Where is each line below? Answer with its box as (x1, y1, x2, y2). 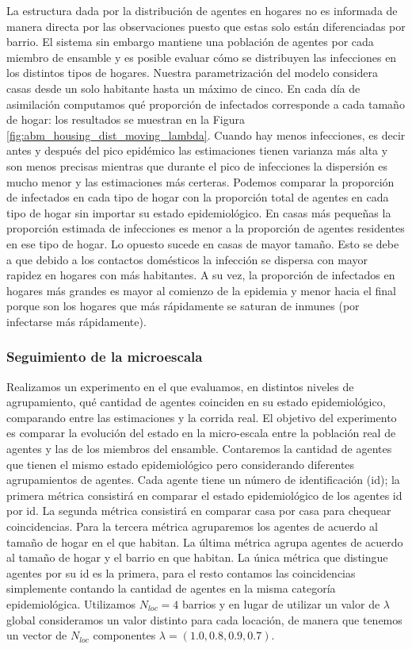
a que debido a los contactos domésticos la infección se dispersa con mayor (6, 251, 368, 267)
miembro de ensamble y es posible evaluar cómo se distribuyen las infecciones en (6, 48, 397, 65)
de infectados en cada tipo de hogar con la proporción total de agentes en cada (6, 189, 389, 205)
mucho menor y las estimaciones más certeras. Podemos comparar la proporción (6, 173, 395, 190)
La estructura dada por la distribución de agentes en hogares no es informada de (6, 2, 398, 18)
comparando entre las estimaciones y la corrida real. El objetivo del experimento (6, 409, 397, 425)
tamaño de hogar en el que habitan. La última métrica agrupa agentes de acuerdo (6, 533, 403, 550)
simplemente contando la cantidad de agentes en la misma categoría (6, 580, 336, 597)
